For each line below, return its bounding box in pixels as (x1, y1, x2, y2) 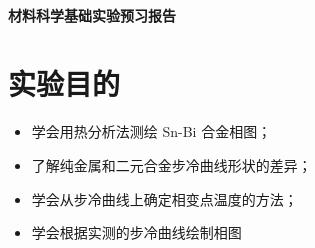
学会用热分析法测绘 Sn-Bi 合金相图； (31, 121, 272, 142)
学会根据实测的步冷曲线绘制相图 (31, 222, 242, 243)
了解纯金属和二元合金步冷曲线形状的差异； (31, 154, 312, 175)
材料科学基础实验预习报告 (8, 4, 176, 25)
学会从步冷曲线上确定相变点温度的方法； (31, 188, 298, 209)
